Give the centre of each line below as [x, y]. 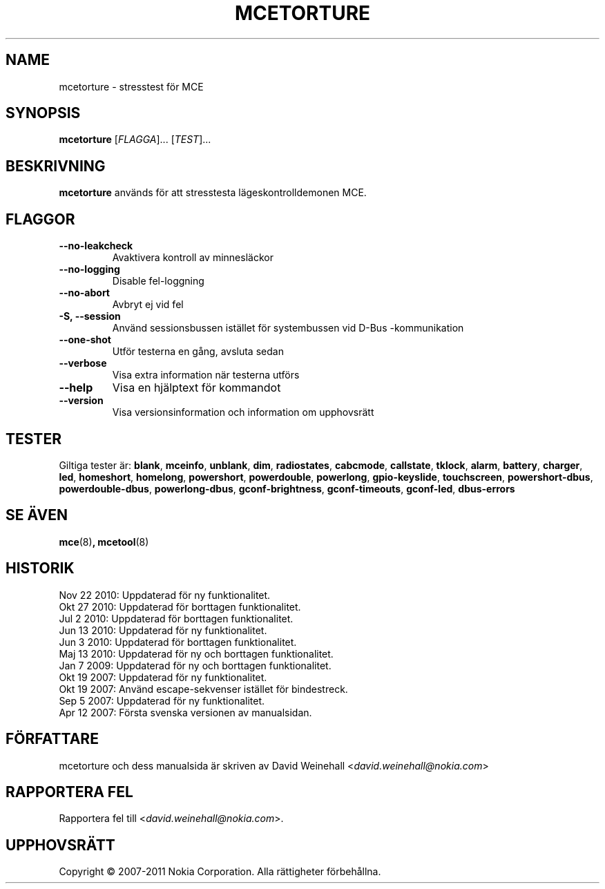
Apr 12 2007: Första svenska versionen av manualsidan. [185, 712]
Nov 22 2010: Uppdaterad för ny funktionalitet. [165, 595]
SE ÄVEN [37, 515]
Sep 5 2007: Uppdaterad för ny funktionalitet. [162, 700]
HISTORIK [40, 568]
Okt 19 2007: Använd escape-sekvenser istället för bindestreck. [203, 689]
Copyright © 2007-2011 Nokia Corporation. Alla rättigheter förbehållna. [220, 872]
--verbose [83, 363]
